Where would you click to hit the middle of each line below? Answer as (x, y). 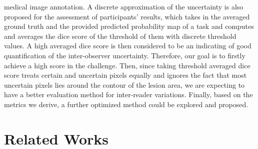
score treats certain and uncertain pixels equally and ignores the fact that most (125, 75)
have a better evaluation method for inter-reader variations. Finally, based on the (128, 94)
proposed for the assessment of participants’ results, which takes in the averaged (127, 16)
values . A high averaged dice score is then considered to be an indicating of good (128, 46)
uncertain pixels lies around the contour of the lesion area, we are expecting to (124, 84)
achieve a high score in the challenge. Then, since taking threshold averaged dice (127, 65)
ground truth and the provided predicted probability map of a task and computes (129, 26)
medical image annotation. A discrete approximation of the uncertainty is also (124, 6)
